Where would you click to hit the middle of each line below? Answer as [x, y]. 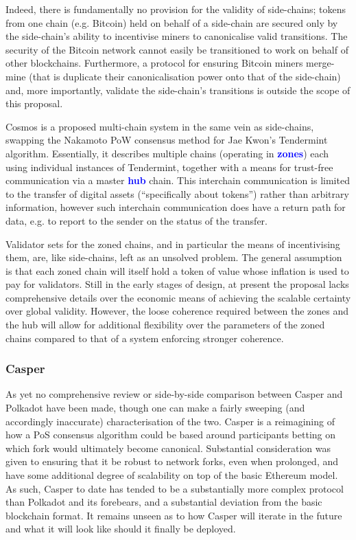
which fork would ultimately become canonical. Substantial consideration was [168, 448]
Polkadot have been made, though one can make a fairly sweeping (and [155, 408]
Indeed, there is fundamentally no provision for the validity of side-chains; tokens [176, 9]
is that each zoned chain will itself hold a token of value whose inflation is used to [177, 270]
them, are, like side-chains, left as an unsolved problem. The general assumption [174, 257]
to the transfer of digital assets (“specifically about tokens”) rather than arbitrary [177, 193]
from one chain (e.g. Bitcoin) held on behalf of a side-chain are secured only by [172, 22]
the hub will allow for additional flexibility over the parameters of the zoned [165, 325]
